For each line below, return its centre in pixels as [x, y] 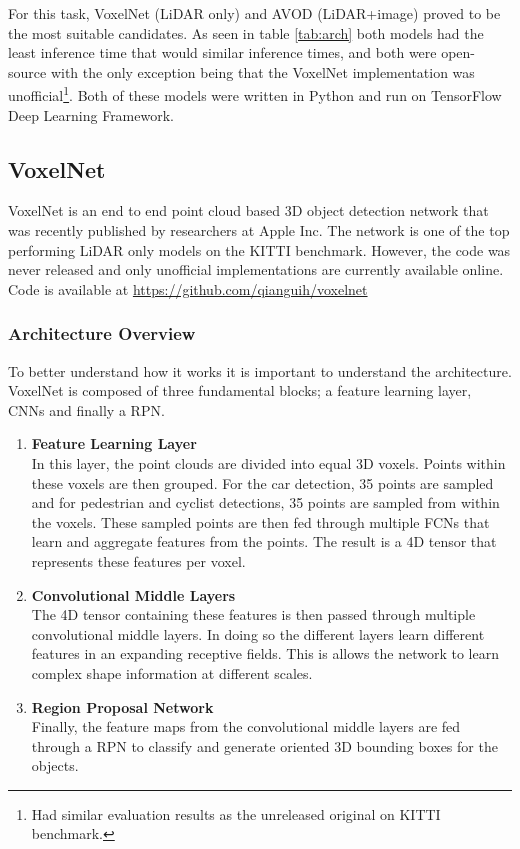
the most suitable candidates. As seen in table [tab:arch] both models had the [246, 32]
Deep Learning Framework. [91, 114]
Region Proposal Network [122, 706]
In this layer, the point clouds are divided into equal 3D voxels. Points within [268, 462]
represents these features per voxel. [138, 560]
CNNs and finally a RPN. [86, 409]
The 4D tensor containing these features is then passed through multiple [253, 614]
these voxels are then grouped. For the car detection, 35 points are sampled [262, 482]
